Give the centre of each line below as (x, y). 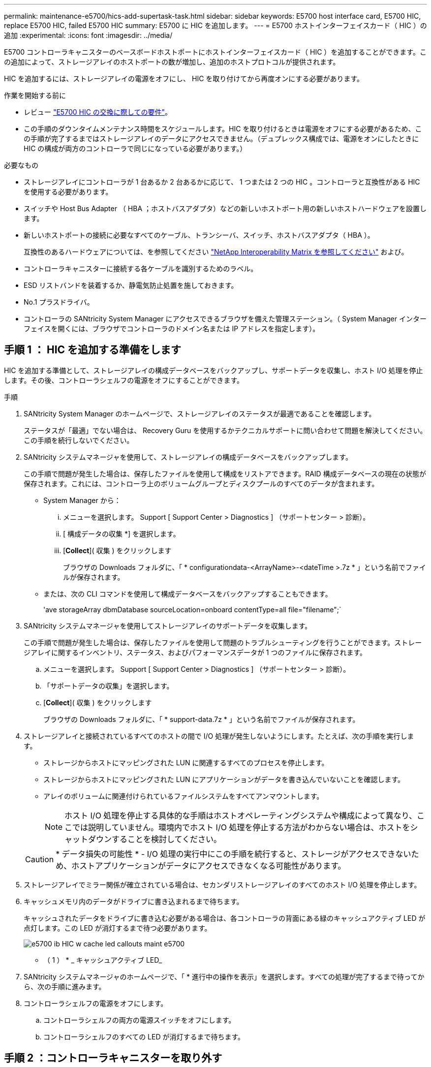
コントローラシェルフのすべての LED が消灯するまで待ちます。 (144, 1036)
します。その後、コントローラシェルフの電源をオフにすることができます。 (124, 380)
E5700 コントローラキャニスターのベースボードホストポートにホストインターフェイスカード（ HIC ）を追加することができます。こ (215, 52)
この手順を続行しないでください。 (79, 440)
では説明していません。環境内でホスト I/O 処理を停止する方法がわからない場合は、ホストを (241, 827)
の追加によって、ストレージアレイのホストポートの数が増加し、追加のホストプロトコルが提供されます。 (172, 62)
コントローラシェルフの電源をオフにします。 (96, 1003)
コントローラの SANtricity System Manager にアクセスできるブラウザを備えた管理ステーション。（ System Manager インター (225, 319)
